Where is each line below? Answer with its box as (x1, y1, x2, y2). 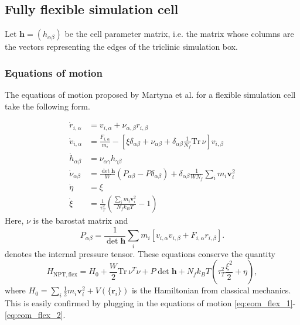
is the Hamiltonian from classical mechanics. (131, 284, 291, 296)
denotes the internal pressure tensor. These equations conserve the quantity (5, 247, 275, 259)
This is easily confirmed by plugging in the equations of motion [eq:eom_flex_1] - (5, 296, 296, 309)
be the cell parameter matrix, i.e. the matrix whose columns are (64, 28, 294, 40)
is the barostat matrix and (33, 214, 128, 227)
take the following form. (5, 100, 90, 112)
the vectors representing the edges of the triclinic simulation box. (5, 40, 238, 53)
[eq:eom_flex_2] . (5, 308, 66, 320)
